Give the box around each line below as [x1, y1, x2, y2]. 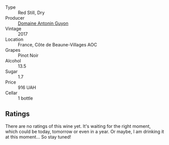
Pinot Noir [18, 52, 39, 58]
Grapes [5, 47, 21, 53]
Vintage [5, 26, 22, 32]
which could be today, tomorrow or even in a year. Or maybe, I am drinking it [5, 128, 164, 134]
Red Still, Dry [18, 10, 45, 16]
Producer [5, 15, 25, 21]
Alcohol [5, 58, 21, 63]
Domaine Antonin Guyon [18, 20, 69, 26]
